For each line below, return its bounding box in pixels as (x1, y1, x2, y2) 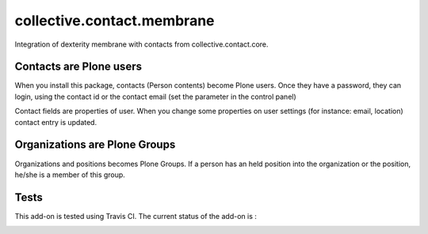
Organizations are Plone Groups (14, 138, 176, 152)
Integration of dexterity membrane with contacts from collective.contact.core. (14, 40, 269, 49)
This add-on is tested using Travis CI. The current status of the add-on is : (14, 211, 258, 221)
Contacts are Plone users (14, 60, 143, 74)
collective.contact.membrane (14, 12, 215, 29)
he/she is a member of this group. (14, 170, 126, 179)
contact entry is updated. (14, 117, 97, 126)
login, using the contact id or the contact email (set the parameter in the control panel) (14, 92, 296, 101)
